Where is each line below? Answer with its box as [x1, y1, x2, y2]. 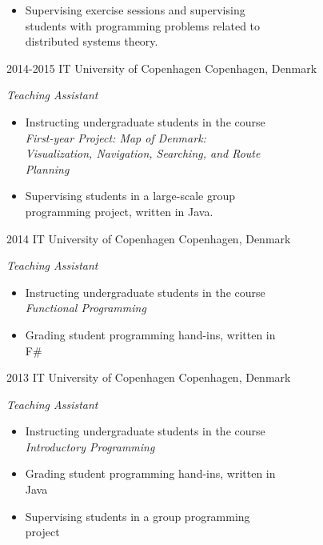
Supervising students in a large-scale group [25, 187, 235, 204]
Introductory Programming [25, 438, 155, 455]
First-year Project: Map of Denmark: [25, 129, 206, 146]
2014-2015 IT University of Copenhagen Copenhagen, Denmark [6, 59, 317, 76]
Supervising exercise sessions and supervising [25, 2, 245, 18]
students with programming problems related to [25, 17, 261, 34]
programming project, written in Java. [25, 202, 213, 219]
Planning [25, 160, 70, 177]
